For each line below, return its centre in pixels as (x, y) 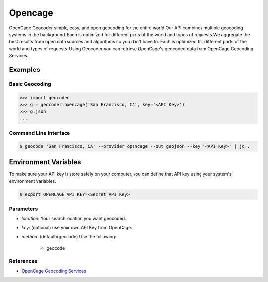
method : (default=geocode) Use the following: (69, 237)
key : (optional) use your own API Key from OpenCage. (77, 227)
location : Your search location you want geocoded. (74, 218)
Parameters (24, 209)
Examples (25, 70)
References (23, 261)
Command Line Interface (40, 133)
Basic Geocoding (30, 84)
